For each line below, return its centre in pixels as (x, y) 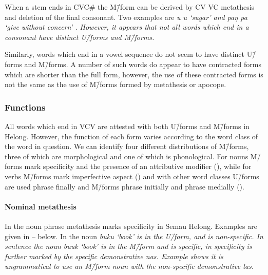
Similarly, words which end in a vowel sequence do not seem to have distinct (125, 54)
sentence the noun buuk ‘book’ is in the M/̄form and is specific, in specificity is (128, 246)
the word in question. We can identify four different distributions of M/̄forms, (127, 146)
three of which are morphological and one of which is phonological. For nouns (127, 156)
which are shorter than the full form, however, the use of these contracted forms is (134, 74)
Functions (25, 107)
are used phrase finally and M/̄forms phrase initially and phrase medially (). (125, 186)
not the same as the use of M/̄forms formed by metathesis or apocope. (116, 84)
